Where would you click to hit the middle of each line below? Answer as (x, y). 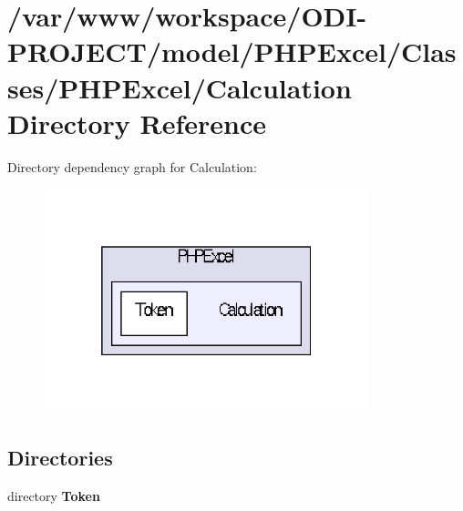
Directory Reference (137, 123)
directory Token (54, 495)
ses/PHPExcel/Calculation (180, 87)
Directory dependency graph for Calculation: (132, 166)
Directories (60, 457)
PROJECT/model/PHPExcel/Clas (232, 51)
